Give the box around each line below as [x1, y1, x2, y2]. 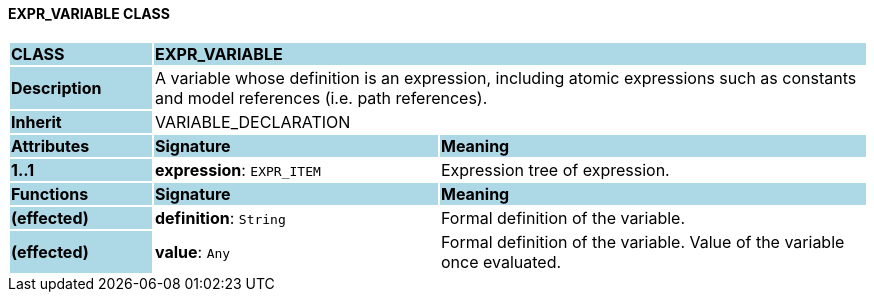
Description [11, 77, 102, 98]
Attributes [11, 135, 90, 156]
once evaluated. [440, 251, 562, 272]
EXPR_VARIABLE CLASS [8, 5, 170, 22]
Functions [11, 183, 89, 204]
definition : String [154, 207, 286, 228]
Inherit [11, 111, 62, 132]
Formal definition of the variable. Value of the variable [440, 231, 845, 252]
